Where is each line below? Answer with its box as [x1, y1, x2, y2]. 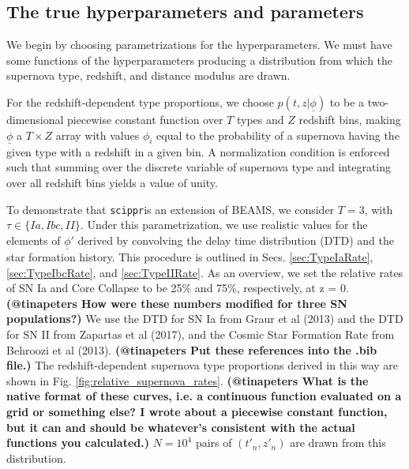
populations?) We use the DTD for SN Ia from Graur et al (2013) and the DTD [6, 310, 403, 327]
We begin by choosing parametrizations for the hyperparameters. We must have [6, 36, 392, 53]
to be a [329, 93, 365, 110]
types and [236, 111, 284, 127]
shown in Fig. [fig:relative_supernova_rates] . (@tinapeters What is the [6, 372, 369, 388]
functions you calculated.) [6, 434, 149, 451]
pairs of [195, 434, 232, 451]
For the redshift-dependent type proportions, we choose [6, 93, 274, 110]
